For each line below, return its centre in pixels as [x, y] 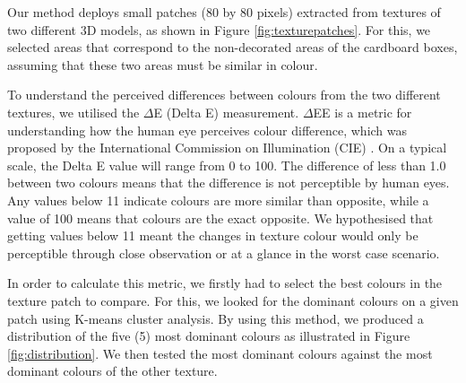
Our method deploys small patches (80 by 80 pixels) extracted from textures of [224, 12]
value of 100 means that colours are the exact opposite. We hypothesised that [220, 218]
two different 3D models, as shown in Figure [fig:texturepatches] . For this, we [219, 29]
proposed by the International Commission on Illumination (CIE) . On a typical [227, 148]
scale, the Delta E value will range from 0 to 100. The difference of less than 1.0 [227, 165]
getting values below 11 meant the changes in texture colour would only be [213, 235]
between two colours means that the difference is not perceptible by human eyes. [229, 183]
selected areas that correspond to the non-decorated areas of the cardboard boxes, [233, 47]
